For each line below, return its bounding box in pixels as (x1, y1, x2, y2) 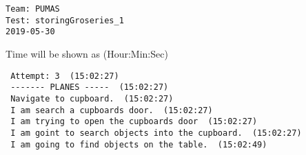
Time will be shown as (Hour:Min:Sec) (6, 46, 168, 60)
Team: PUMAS (6, 4, 60, 14)
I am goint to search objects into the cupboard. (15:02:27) (10, 128, 302, 138)
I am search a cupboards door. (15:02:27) (10, 105, 213, 115)
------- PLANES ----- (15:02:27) (10, 82, 169, 93)
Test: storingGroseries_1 (6, 15, 124, 25)
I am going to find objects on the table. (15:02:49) (10, 139, 267, 150)
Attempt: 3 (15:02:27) (10, 71, 119, 81)
